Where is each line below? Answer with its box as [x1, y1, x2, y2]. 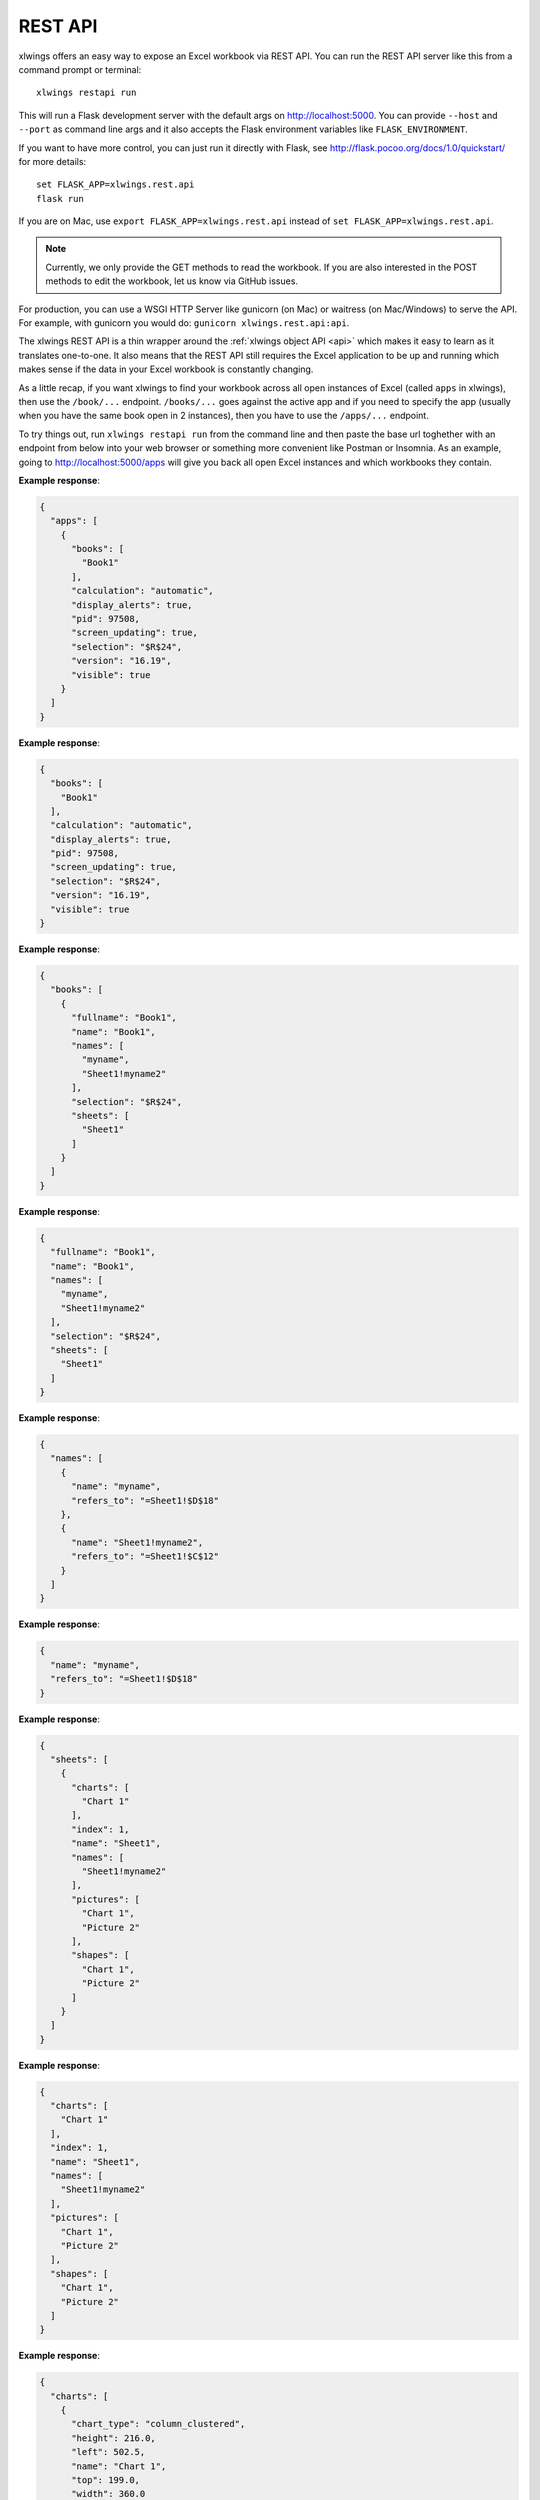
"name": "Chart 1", [71, 2460, 167, 2472]
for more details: [18, 155, 87, 167]
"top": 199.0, [71, 2475, 140, 2486]
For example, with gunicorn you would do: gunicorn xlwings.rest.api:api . [18, 317, 350, 329]
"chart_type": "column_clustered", [71, 2418, 246, 2430]
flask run [36, 193, 84, 204]
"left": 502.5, [71, 2446, 146, 2458]
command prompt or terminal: [18, 63, 142, 75]
